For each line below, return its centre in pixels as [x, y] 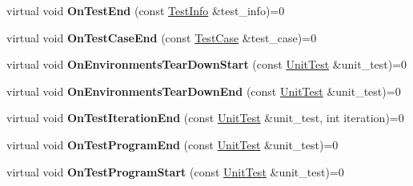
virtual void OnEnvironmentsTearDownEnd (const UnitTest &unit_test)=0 [204, 91]
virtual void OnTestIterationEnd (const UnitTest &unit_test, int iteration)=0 [205, 118]
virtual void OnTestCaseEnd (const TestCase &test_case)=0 [162, 37]
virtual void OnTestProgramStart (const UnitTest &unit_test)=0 [175, 171]
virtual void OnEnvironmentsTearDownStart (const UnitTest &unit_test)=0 [207, 64]
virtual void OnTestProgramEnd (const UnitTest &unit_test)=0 [172, 144]
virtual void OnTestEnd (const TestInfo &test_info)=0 [146, 10]
